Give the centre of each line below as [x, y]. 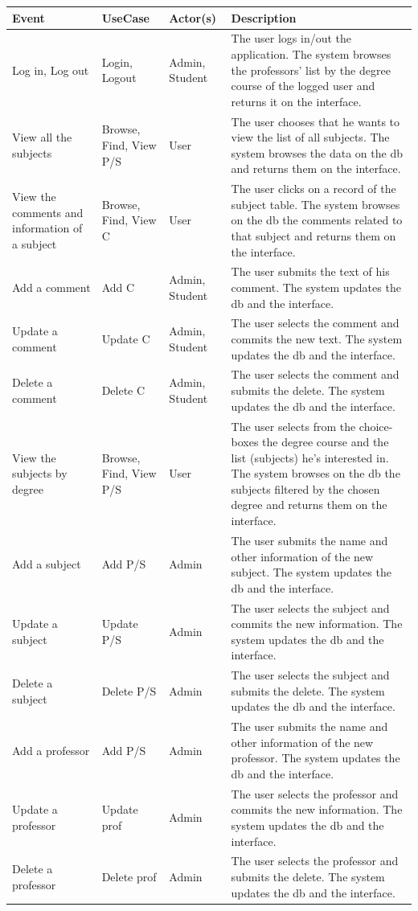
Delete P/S [129, 690]
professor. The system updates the [316, 758]
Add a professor [51, 750]
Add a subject [47, 564]
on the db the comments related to [317, 220]
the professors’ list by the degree [311, 70]
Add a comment [51, 287]
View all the [42, 137]
